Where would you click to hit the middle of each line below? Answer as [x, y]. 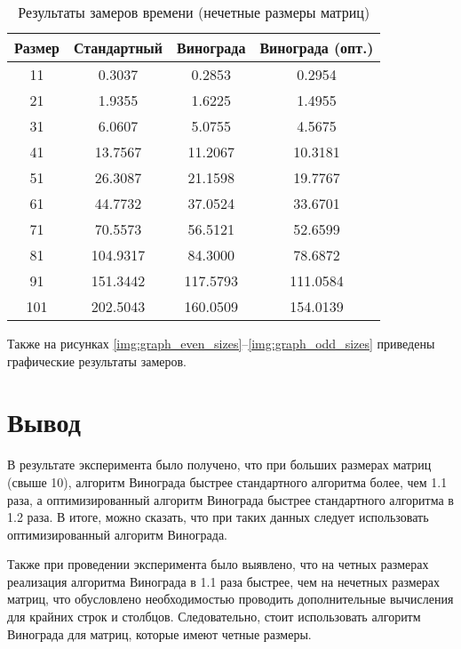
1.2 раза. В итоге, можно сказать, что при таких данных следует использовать [218, 517]
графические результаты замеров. [97, 361]
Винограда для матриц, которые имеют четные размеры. [159, 633]
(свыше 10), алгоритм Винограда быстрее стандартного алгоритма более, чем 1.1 [227, 481]
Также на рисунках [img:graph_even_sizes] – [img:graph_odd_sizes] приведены [221, 343]
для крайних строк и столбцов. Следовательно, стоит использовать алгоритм [214, 617]
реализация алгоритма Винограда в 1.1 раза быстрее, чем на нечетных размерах [224, 581]
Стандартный [118, 48]
